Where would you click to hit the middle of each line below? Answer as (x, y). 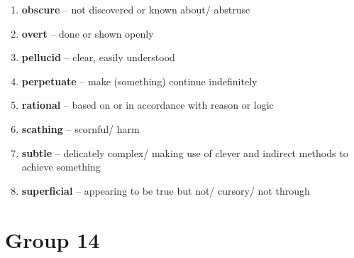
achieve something (61, 167)
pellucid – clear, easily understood (98, 57)
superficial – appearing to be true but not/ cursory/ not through (166, 190)
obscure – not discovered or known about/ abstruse (136, 9)
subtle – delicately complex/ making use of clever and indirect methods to (185, 152)
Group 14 (52, 239)
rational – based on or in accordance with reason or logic (148, 105)
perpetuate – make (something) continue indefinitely (139, 81)
